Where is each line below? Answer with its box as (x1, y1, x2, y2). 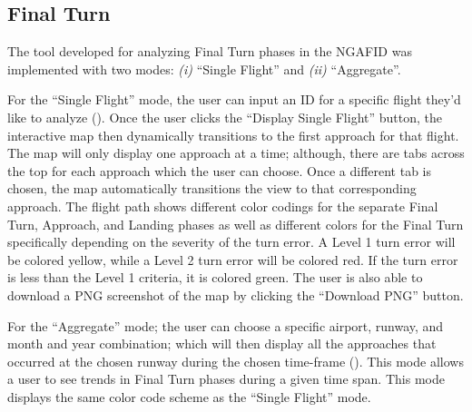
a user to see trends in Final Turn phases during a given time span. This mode (7, 369, 445, 388)
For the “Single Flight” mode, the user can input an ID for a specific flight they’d (7, 90, 461, 109)
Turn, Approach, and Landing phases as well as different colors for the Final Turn (7, 214, 464, 233)
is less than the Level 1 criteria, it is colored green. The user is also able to (7, 268, 423, 287)
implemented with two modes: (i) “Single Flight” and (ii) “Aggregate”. (7, 59, 401, 78)
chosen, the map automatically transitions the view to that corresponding (7, 179, 417, 198)
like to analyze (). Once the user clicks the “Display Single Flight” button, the (7, 107, 442, 126)
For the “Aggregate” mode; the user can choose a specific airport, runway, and (7, 316, 444, 335)
